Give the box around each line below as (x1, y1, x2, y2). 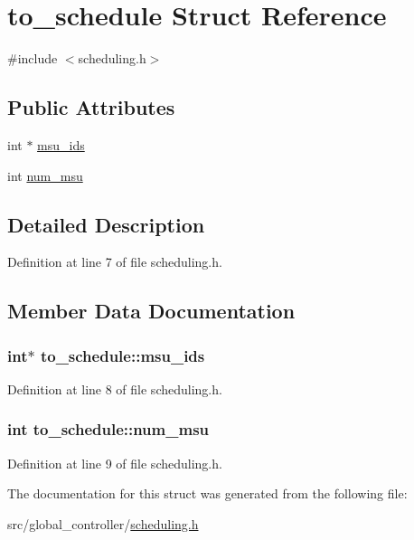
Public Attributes (7, 93, 175, 121)
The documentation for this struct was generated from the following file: (7, 484, 408, 503)
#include (7, 49, 58, 68)
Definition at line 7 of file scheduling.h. (7, 252, 222, 271)
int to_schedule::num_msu (7, 418, 210, 441)
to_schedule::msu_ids (40, 344, 205, 366)
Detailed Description (7, 210, 205, 238)
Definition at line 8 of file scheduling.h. (7, 379, 222, 398)
